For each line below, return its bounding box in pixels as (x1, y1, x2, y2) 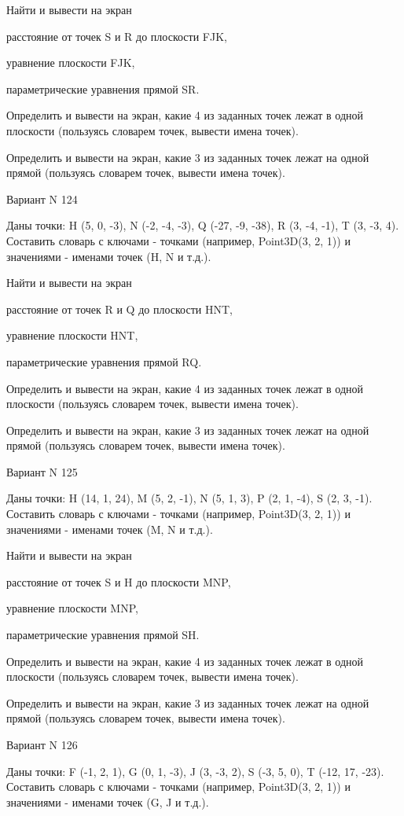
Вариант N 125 (6, 463, 78, 480)
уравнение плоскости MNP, (6, 600, 138, 616)
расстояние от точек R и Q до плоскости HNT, (6, 300, 233, 317)
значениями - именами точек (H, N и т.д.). (6, 248, 211, 264)
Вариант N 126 (6, 737, 78, 752)
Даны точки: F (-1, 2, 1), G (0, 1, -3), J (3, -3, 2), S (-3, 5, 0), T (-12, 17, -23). (6, 763, 384, 779)
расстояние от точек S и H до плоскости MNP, (6, 573, 231, 590)
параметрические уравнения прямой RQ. (6, 353, 202, 369)
